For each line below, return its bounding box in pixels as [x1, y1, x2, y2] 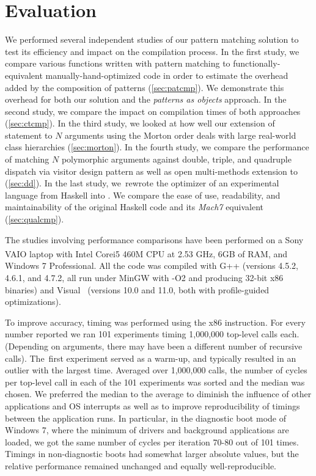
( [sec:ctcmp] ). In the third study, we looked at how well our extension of [5, 117, 275, 130]
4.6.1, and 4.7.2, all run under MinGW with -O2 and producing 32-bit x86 [5, 271, 284, 284]
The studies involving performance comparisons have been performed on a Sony [5, 233, 304, 246]
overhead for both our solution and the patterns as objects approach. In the [5, 93, 287, 106]
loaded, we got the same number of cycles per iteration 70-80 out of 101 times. [5, 435, 299, 448]
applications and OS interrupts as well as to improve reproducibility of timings [5, 400, 300, 412]
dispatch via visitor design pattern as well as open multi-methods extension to [5, 164, 298, 177]
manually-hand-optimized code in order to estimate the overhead [45, 68, 288, 81]
